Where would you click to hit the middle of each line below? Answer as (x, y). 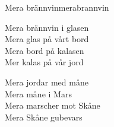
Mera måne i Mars (38, 93)
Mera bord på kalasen (45, 50)
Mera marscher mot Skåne (53, 105)
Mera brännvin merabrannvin (57, 7)
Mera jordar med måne (47, 82)
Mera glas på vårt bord (47, 39)
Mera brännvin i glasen (47, 27)
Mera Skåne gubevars (44, 117)
